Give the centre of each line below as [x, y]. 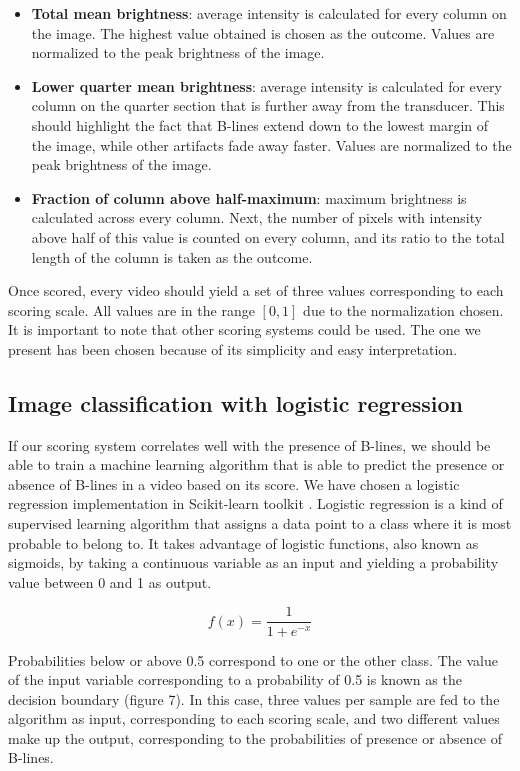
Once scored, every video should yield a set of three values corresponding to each [256, 290]
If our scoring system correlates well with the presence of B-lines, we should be [249, 444]
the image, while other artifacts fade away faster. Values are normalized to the [271, 144]
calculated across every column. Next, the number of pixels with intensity [257, 217]
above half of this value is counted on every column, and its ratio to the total [268, 236]
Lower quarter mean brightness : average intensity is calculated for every [266, 85]
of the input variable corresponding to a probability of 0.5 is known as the [235, 679]
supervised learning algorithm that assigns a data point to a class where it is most [260, 523]
